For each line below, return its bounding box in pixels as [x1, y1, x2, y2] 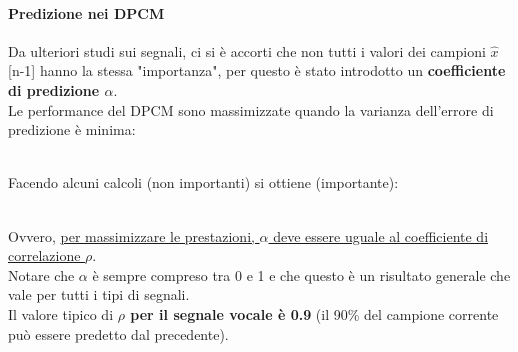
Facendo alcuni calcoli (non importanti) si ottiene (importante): [8, 172, 399, 193]
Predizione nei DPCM [8, 2, 165, 23]
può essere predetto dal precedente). [8, 323, 229, 344]
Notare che [8, 264, 75, 285]
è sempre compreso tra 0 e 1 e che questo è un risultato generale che [92, 264, 511, 285]
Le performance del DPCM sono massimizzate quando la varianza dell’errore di [8, 99, 494, 120]
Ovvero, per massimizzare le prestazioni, [8, 225, 255, 246]
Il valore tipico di [8, 303, 114, 324]
